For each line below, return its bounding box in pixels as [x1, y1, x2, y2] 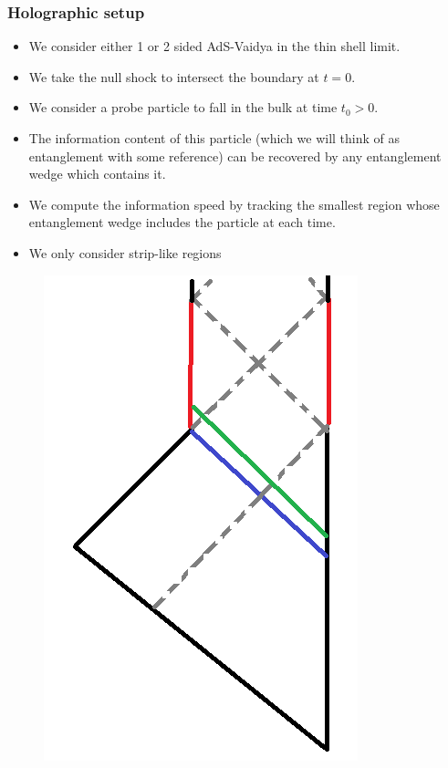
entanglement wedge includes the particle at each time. [28, 213, 336, 232]
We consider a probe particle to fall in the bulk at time [28, 98, 338, 117]
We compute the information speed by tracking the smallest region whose [28, 194, 440, 213]
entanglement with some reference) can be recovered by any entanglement [28, 146, 442, 165]
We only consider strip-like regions [28, 243, 222, 262]
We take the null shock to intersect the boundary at [28, 67, 319, 86]
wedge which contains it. [28, 164, 166, 183]
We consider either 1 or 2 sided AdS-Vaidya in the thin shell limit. [28, 36, 401, 56]
